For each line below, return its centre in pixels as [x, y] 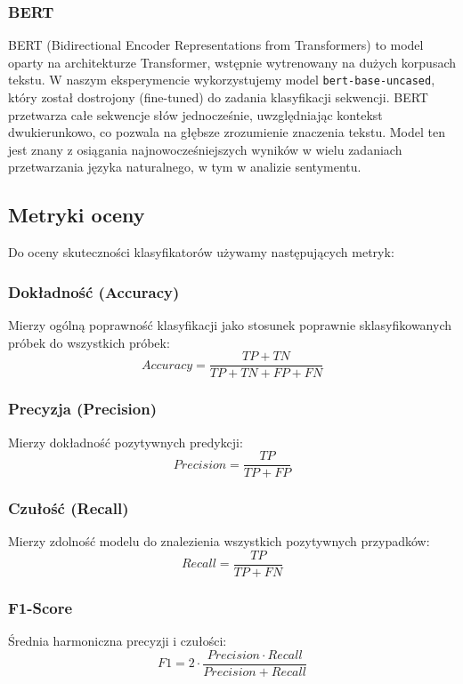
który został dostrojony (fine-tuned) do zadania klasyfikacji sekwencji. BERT [218, 97]
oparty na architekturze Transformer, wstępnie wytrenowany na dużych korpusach [232, 62]
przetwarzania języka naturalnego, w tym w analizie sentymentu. [185, 167]
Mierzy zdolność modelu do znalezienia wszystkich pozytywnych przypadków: [219, 541]
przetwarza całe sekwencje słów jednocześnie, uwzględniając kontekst [195, 114]
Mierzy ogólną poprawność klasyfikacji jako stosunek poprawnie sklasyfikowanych [230, 325]
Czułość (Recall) [69, 508]
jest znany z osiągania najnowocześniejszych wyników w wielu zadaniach [205, 149]
